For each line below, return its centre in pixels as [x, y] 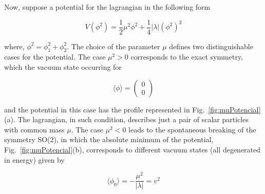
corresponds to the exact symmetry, [187, 57]
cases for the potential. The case [55, 57]
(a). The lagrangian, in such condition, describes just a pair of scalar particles [126, 119]
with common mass [34, 129]
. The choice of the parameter [113, 46]
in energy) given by [34, 159]
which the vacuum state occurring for [63, 67]
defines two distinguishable [211, 46]
